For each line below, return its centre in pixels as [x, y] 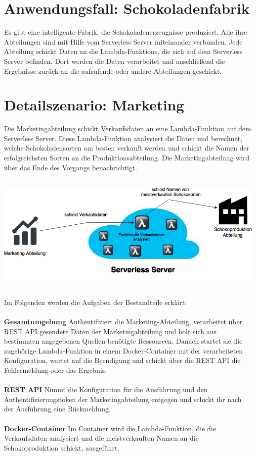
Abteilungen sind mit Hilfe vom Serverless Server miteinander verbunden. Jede [123, 41]
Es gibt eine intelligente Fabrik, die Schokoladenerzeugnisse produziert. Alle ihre [126, 32]
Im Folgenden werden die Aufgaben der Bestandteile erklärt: [96, 302]
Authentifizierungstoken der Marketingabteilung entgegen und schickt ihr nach [123, 399]
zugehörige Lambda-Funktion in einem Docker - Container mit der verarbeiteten [124, 350]
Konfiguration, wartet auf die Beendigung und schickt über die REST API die [122, 360]
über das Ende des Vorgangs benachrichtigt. [71, 167]
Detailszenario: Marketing [94, 105]
